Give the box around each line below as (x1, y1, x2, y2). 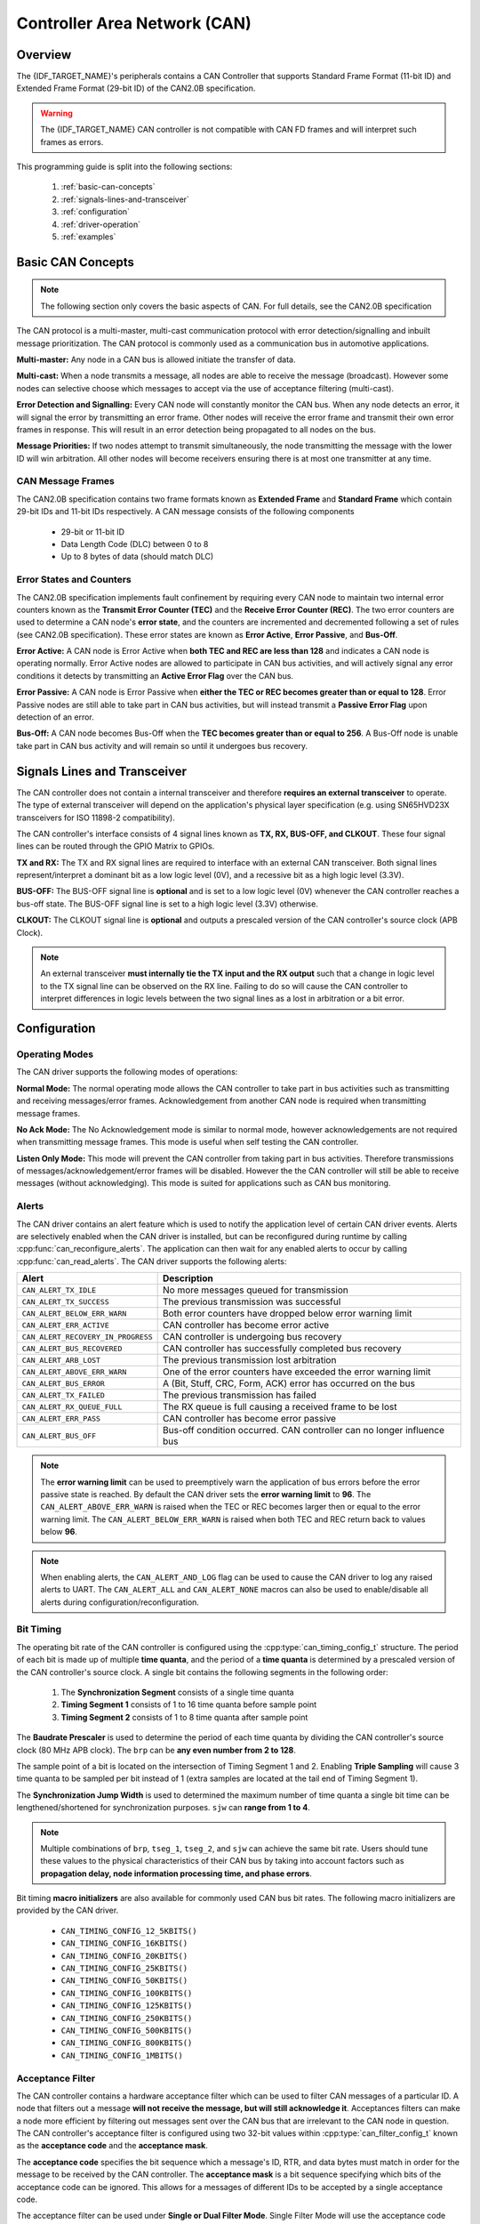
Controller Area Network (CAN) (16, 13, 252, 33)
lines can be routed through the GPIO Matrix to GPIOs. (16, 841, 215, 851)
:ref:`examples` (60, 231, 116, 242)
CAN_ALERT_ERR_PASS (21, 1414, 101, 1423)
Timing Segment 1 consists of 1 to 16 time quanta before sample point (60, 1699, 317, 1710)
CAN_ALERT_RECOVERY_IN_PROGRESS (21, 1332, 153, 1342)
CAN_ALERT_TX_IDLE (21, 1285, 97, 1294)
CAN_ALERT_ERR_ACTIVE (21, 1320, 110, 1330)
